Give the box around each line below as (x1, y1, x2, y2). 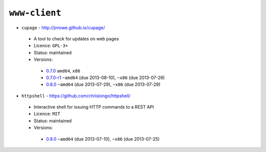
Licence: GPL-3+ (33, 42, 68, 49)
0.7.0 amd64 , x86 (46, 68, 81, 74)
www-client (9, 7, 62, 18)
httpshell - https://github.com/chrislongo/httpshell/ (21, 93, 131, 99)
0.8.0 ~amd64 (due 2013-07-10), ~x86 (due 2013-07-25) (46, 136, 160, 142)
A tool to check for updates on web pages (33, 36, 119, 41)
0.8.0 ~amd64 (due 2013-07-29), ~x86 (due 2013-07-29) (46, 81, 161, 87)
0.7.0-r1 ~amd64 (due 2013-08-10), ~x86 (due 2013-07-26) (46, 75, 165, 80)
